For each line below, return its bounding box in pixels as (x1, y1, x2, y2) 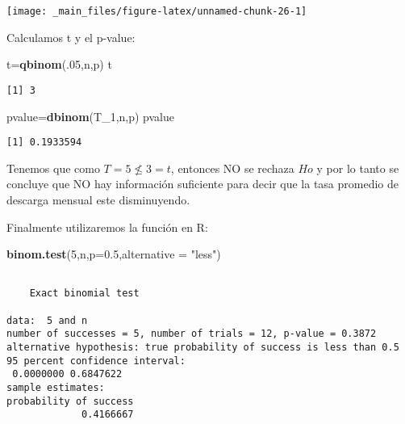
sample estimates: (6, 381, 105, 393)
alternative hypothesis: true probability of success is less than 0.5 (6, 342, 399, 353)
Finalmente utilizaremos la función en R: (6, 218, 208, 235)
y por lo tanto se (316, 159, 399, 176)
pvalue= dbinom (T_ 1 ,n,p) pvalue (6, 107, 174, 124)
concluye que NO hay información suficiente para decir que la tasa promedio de (6, 175, 399, 192)
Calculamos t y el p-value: (6, 28, 136, 45)
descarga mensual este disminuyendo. (6, 191, 190, 208)
